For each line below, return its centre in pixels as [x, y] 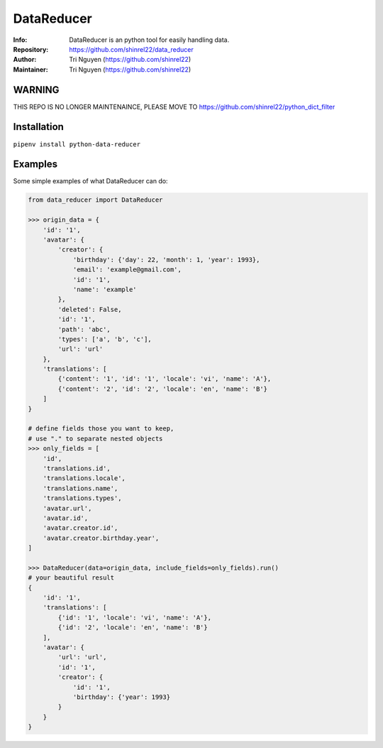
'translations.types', [82, 498]
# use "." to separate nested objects [95, 438]
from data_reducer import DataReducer [95, 200]
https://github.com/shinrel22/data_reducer [132, 49]
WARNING [36, 90]
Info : [20, 40]
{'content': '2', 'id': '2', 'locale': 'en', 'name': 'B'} [163, 389]
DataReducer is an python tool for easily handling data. [149, 40]
